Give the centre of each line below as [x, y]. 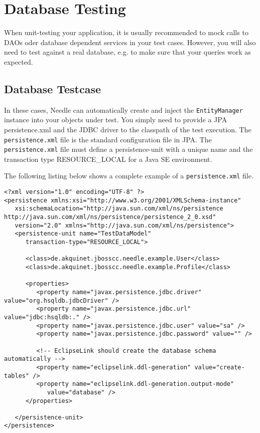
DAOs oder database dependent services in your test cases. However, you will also [130, 42]
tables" [17, 376]
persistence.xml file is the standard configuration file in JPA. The [108, 139]
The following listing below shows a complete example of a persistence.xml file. [129, 176]
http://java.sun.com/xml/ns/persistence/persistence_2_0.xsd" [110, 217]
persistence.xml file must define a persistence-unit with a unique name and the [128, 149]
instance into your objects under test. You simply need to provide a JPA [116, 120]
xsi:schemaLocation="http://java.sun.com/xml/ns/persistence [119, 209]
